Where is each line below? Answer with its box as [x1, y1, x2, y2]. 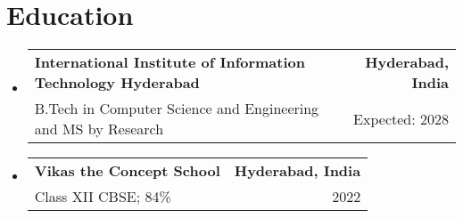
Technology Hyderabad [34, 72, 200, 93]
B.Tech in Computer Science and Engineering [34, 98, 319, 119]
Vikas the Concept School [34, 160, 220, 182]
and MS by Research [34, 118, 164, 140]
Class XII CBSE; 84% [34, 186, 171, 207]
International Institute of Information [34, 52, 305, 73]
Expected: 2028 [353, 108, 449, 129]
